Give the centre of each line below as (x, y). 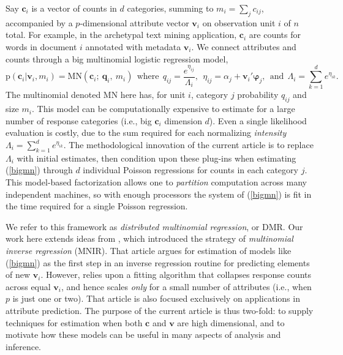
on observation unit (239, 22)
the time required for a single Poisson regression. (97, 206)
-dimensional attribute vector (134, 22)
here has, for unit (153, 95)
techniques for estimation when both (74, 322)
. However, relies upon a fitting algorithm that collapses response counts (176, 275)
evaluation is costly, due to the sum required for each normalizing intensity (146, 133)
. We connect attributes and (244, 46)
